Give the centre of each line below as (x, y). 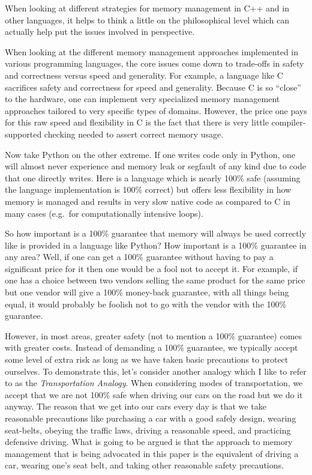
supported (23, 134)
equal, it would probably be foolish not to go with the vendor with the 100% (146, 304)
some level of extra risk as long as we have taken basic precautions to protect (147, 359)
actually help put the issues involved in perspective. (100, 32)
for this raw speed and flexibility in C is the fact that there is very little (137, 122)
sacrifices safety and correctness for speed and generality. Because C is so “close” (153, 87)
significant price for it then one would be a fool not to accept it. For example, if (151, 268)
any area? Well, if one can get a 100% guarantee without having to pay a (139, 257)
